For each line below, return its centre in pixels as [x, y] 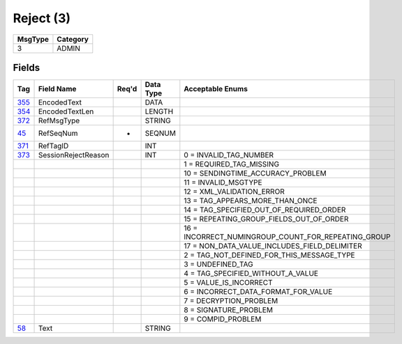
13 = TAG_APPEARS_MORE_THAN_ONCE [251, 201]
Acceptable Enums [216, 89]
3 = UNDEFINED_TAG [219, 265]
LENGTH [159, 111]
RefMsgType [59, 120]
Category [73, 39]
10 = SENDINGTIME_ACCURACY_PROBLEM [255, 173]
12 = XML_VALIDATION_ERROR [234, 191]
